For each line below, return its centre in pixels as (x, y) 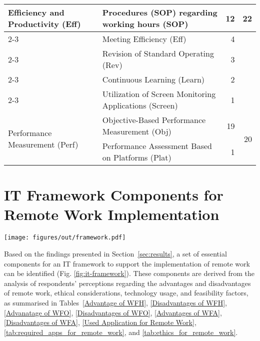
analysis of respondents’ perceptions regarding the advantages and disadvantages (127, 283)
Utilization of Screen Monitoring (159, 94)
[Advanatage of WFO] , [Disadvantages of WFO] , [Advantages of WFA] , (113, 312)
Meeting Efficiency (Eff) (144, 39)
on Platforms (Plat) (137, 157)
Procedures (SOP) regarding (160, 12)
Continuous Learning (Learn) (153, 79)
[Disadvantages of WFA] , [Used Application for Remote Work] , (100, 322)
